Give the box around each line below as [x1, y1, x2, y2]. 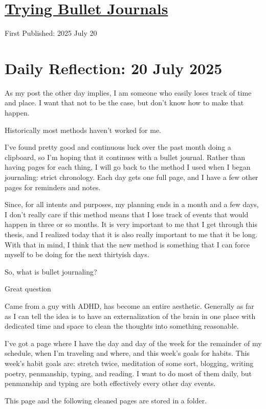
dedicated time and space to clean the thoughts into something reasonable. [5, 321, 239, 331]
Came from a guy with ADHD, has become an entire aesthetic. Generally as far [5, 300, 254, 311]
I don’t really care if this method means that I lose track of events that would [5, 209, 249, 219]
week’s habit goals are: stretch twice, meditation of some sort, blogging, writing [5, 357, 254, 368]
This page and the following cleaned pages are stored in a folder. [5, 395, 207, 405]
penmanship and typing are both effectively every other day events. [5, 378, 216, 389]
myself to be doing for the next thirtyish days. [5, 249, 149, 260]
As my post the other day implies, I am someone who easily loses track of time [5, 87, 252, 98]
